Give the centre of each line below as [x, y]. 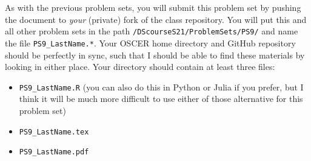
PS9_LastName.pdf [54, 152]
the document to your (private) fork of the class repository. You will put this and [156, 19]
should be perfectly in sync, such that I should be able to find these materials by [155, 55]
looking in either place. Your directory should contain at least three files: [140, 67]
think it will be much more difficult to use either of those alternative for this [161, 99]
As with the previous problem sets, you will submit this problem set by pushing [153, 7]
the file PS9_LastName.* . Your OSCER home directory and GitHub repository [150, 43]
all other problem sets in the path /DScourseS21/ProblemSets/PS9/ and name [152, 31]
